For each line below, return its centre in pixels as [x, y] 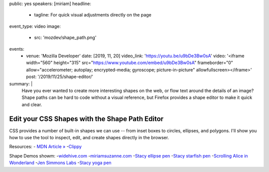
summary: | [21, 84]
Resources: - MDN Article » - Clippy [46, 147]
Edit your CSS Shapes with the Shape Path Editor [86, 119]
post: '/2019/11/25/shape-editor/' [60, 77]
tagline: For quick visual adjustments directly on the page [93, 15]
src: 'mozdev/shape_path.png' [65, 38]
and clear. [32, 104]
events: [17, 49]
